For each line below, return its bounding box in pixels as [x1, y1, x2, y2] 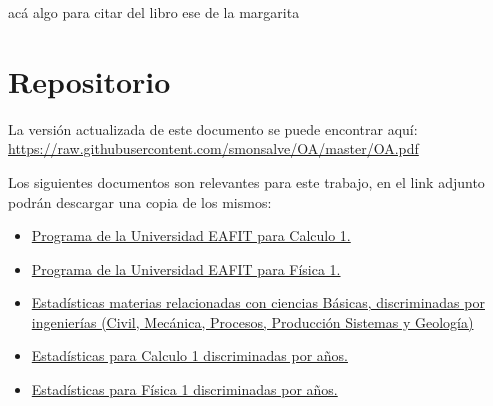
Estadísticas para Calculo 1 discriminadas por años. [31, 345, 348, 366]
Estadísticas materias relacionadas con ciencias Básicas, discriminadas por [31, 292, 485, 313]
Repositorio [8, 60, 171, 101]
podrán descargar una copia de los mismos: [8, 191, 272, 212]
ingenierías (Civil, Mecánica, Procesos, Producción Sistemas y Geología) [31, 311, 474, 332]
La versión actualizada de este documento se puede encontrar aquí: [8, 118, 418, 139]
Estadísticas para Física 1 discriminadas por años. [31, 379, 338, 400]
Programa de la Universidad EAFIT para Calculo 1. [31, 225, 351, 246]
